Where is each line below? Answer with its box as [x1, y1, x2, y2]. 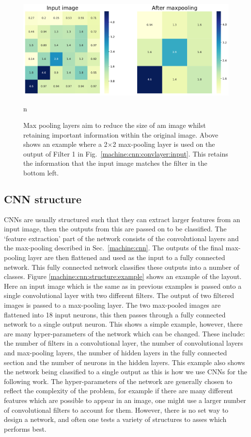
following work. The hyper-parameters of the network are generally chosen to [4, 376, 233, 386]
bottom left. [23, 167, 59, 177]
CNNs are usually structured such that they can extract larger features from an [4, 214, 240, 224]
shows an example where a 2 [23, 139, 108, 149]
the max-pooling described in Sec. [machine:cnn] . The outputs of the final [4, 243, 223, 253]
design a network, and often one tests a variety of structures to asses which [4, 414, 227, 424]
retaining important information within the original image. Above [23, 129, 219, 140]
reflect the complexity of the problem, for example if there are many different [4, 385, 233, 396]
